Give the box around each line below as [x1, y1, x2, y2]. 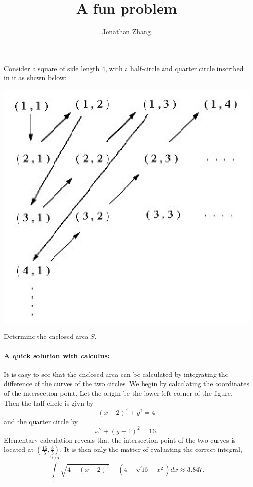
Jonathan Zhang [102, 26, 151, 37]
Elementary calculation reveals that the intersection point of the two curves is [4, 434, 236, 445]
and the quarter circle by [4, 416, 78, 426]
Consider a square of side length [4, 63, 100, 73]
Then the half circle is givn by [4, 397, 94, 408]
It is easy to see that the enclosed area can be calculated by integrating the [4, 369, 228, 379]
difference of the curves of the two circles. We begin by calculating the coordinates [4, 378, 249, 389]
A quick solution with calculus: [4, 350, 110, 360]
